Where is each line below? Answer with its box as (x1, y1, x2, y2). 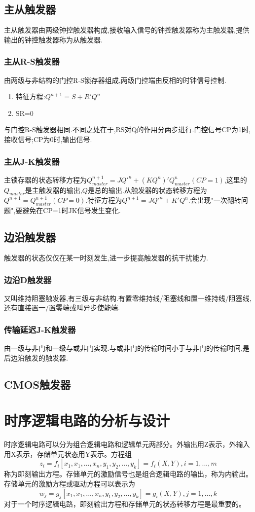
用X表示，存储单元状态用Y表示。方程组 (4, 448, 132, 459)
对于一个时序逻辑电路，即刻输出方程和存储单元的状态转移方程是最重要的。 (4, 499, 246, 509)
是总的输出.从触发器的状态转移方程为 (87, 184, 207, 195)
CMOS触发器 (4, 376, 71, 392)
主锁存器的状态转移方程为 (4, 174, 87, 184)
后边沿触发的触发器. (4, 352, 68, 363)
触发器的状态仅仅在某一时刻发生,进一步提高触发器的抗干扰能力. (4, 252, 208, 262)
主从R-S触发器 (4, 55, 60, 68)
